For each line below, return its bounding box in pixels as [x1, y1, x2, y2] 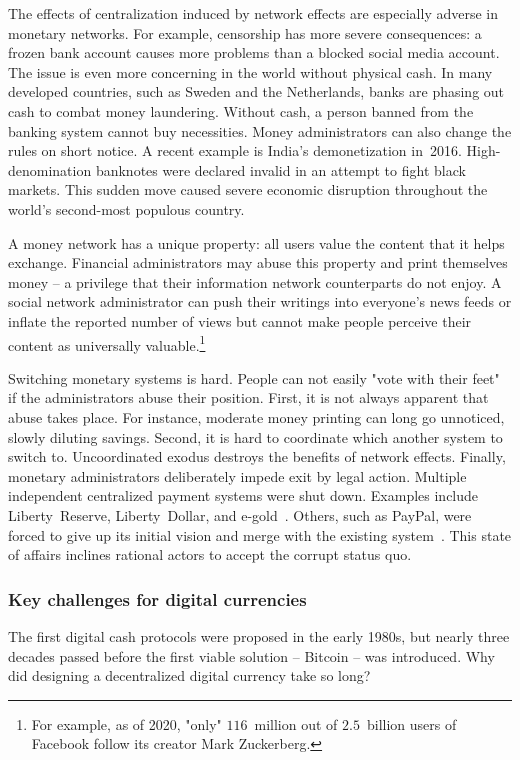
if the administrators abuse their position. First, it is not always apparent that [8, 387, 489, 408]
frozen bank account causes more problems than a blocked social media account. [8, 42, 500, 63]
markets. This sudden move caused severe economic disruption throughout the [8, 179, 488, 200]
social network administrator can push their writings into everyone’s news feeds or [8, 291, 512, 312]
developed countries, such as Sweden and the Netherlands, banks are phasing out [8, 81, 505, 102]
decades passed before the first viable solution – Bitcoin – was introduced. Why [8, 645, 495, 666]
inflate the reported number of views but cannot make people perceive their [8, 310, 472, 331]
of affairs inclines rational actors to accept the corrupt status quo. [8, 544, 412, 565]
